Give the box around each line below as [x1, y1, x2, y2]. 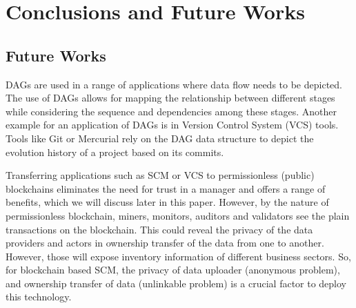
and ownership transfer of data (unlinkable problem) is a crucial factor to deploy [6, 276, 347, 290]
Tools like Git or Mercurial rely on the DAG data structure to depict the [6, 131, 314, 145]
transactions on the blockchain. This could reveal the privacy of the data [6, 222, 313, 236]
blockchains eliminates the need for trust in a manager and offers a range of [6, 181, 326, 195]
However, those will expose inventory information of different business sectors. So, [6, 249, 351, 263]
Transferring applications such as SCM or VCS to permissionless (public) [6, 168, 315, 182]
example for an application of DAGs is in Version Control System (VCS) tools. [6, 117, 339, 132]
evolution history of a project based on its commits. [6, 144, 224, 159]
